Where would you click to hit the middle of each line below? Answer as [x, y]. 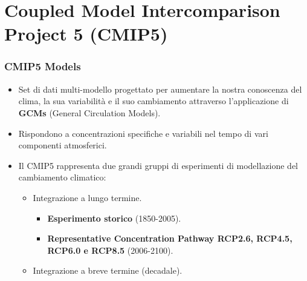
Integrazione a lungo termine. [87, 197]
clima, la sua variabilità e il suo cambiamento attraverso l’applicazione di [153, 101]
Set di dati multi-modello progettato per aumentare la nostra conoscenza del [160, 89]
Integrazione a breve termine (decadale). [108, 270]
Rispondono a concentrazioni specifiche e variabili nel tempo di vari [143, 133]
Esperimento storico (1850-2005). [114, 218]
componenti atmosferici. [63, 145]
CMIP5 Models [43, 66]
